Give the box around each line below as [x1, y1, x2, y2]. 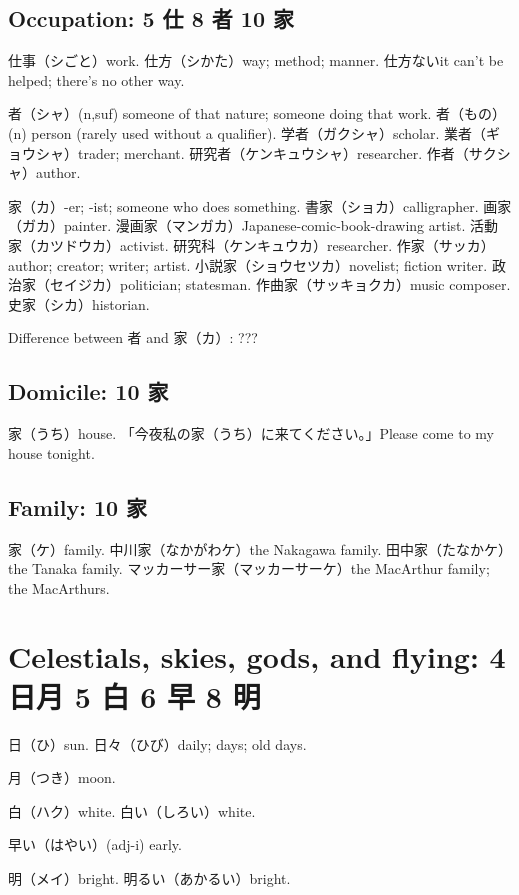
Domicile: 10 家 [8, 376, 169, 407]
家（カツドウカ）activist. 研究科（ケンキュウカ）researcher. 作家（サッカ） [8, 234, 495, 255]
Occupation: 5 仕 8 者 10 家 [8, 3, 295, 34]
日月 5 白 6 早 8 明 [8, 675, 261, 716]
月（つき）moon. [8, 767, 116, 788]
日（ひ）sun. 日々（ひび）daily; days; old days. [8, 733, 307, 754]
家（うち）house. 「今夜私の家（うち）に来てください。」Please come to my [8, 423, 494, 444]
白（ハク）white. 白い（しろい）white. [8, 800, 256, 821]
